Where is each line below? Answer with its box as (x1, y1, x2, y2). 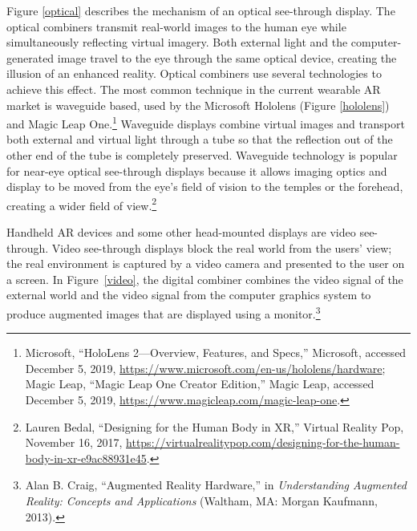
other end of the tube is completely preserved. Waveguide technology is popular (6, 147, 398, 163)
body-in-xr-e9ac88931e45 (25, 449, 147, 466)
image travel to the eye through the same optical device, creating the (57, 49, 397, 66)
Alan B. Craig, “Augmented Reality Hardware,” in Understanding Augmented (25, 476, 407, 493)
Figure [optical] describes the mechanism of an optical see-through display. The (6, 2, 395, 18)
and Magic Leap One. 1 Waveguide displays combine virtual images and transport (6, 113, 405, 132)
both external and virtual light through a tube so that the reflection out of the (6, 131, 393, 148)
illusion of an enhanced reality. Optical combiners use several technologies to (6, 65, 382, 82)
